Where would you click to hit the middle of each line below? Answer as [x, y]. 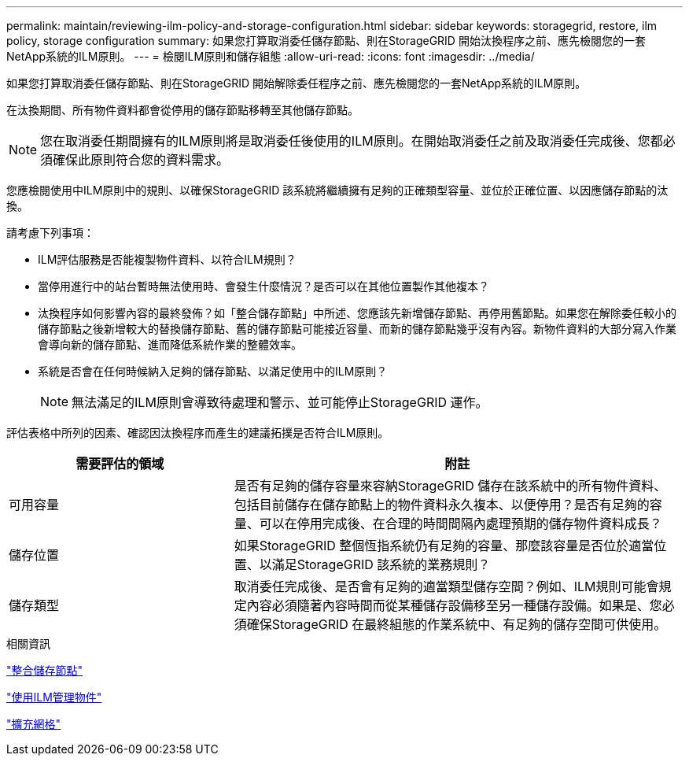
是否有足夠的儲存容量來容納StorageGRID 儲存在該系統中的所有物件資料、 [450, 486]
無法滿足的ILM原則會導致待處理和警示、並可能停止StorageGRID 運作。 [280, 402]
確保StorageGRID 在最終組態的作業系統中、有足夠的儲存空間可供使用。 [457, 624]
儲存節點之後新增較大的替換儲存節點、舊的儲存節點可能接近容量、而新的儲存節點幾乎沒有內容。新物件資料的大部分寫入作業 [357, 329]
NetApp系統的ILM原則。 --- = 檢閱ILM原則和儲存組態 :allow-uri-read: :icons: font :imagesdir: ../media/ [271, 56]
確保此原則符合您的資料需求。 [141, 160]
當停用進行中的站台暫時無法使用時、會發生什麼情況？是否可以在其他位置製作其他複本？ [263, 286]
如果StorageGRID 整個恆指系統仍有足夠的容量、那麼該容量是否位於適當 [444, 546]
